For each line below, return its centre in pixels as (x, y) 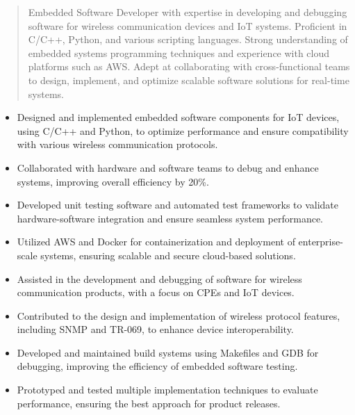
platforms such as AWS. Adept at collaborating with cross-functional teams (189, 66)
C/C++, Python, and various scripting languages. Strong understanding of (188, 39)
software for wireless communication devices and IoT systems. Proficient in (188, 25)
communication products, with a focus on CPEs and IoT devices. (156, 292)
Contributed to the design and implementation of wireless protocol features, (179, 315)
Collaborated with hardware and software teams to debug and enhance (168, 167)
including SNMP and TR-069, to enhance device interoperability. (155, 329)
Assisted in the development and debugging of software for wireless (159, 278)
